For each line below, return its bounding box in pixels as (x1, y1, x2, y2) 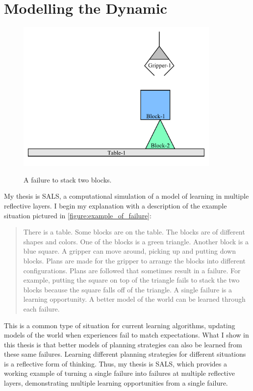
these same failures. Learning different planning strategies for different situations (4, 349, 246, 359)
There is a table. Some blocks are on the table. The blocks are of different (23, 227, 245, 237)
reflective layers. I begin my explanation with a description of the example (4, 200, 227, 210)
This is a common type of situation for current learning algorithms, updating (4, 320, 235, 330)
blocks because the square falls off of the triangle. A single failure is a (23, 284, 232, 294)
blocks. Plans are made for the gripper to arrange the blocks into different (23, 255, 246, 265)
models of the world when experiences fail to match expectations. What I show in (4, 330, 249, 340)
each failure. (23, 303, 60, 313)
